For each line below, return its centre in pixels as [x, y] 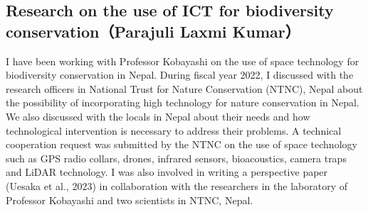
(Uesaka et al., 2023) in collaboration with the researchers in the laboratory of [177, 185]
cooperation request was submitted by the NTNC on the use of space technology [182, 144]
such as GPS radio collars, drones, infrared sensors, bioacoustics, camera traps [176, 158]
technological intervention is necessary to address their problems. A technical [174, 130]
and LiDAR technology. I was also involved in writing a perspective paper [167, 172]
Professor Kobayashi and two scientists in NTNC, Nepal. [130, 200]
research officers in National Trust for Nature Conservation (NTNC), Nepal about [184, 88]
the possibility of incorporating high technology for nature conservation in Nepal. [183, 102]
